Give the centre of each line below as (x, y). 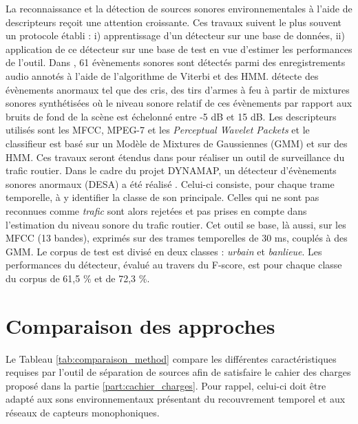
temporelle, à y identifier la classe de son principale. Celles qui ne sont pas (162, 197)
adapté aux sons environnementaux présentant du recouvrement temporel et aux (176, 399)
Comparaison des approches (140, 325)
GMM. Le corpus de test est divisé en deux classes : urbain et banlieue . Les (164, 251)
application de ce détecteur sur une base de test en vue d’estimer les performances (179, 49)
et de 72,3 (115, 278)
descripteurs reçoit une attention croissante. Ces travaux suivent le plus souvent (174, 22)
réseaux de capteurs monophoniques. (83, 412)
